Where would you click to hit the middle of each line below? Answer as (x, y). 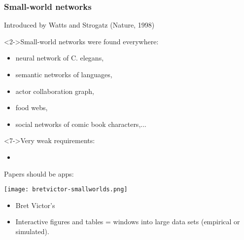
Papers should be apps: (39, 173)
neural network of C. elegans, (60, 58)
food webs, (32, 107)
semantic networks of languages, (64, 74)
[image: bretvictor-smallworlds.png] (66, 190)
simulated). (32, 231)
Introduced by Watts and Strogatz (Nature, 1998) (79, 25)
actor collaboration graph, (55, 91)
